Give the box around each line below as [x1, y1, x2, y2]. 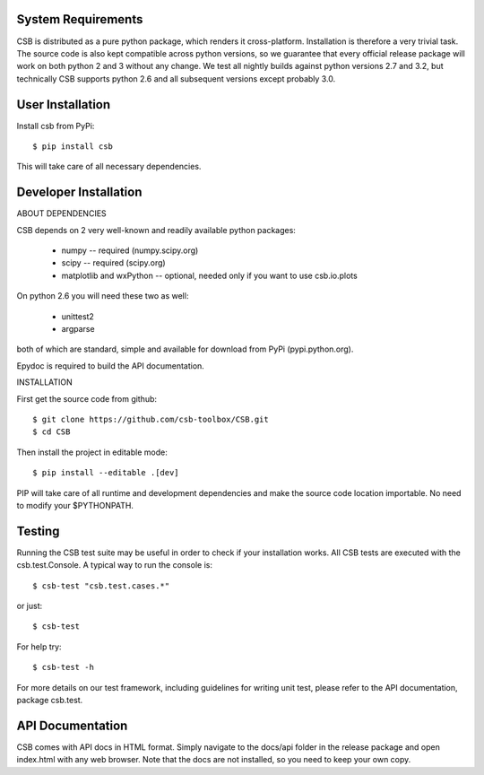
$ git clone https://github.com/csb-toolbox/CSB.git [32, 414, 269, 424]
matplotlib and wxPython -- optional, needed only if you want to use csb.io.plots [61, 270, 358, 281]
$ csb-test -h [32, 662, 94, 673]
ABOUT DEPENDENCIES [16, 208, 107, 219]
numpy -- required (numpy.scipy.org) [61, 245, 199, 256]
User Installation [16, 97, 111, 112]
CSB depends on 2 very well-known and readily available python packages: [16, 224, 296, 235]
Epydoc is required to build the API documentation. [16, 360, 205, 371]
